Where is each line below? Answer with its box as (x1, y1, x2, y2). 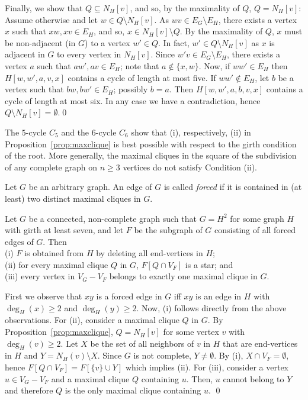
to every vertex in (57, 48, 121, 60)
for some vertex (163, 325, 219, 338)
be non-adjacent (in (5, 36, 76, 49)
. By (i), (214, 349, 243, 362)
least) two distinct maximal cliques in (5, 192, 141, 204)
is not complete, (133, 349, 191, 362)
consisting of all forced (214, 224, 296, 236)
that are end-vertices (223, 337, 298, 349)
